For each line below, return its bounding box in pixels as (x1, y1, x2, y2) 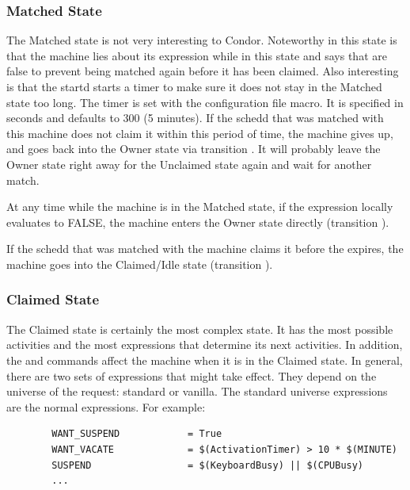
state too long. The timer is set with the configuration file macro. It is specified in (6, 94, 404, 110)
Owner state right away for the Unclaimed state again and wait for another (6, 155, 372, 172)
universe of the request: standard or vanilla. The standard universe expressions (6, 383, 388, 400)
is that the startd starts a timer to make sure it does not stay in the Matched (6, 78, 382, 94)
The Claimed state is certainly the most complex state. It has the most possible (6, 320, 393, 337)
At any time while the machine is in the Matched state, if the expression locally (6, 198, 393, 215)
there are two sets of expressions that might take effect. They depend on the (6, 367, 377, 384)
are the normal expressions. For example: (6, 398, 206, 415)
